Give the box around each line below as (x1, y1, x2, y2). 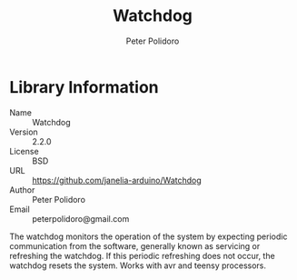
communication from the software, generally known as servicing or (9, 240, 261, 251)
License (9, 145, 39, 156)
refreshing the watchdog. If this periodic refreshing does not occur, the (9, 250, 275, 261)
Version (9, 126, 38, 137)
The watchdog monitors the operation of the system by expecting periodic (9, 231, 288, 242)
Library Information (9, 76, 159, 97)
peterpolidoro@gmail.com (32, 213, 130, 224)
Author (9, 184, 35, 195)
